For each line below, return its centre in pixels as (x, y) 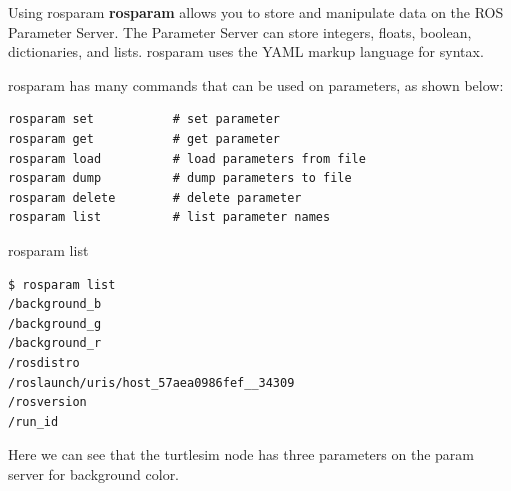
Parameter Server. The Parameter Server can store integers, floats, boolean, (240, 31)
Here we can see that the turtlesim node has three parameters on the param (241, 454)
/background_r (55, 343)
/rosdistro (44, 362)
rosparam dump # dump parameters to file (180, 178)
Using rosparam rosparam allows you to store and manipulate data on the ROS (256, 12)
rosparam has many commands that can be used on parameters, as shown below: (256, 84)
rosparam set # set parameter (144, 119)
